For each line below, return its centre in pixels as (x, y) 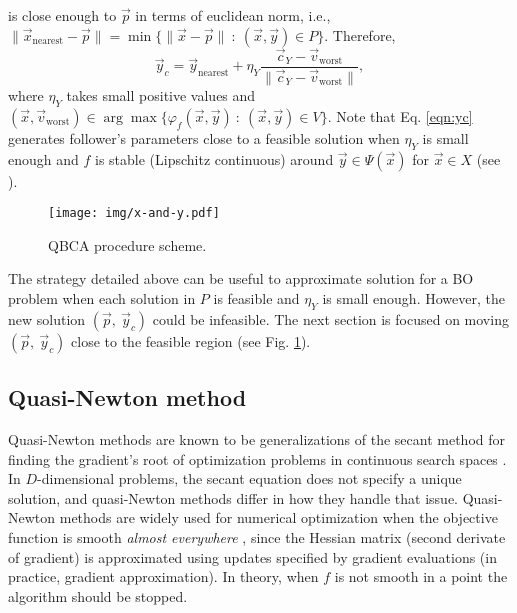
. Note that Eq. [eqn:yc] (400, 115)
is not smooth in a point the (421, 576)
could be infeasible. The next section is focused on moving (330, 318)
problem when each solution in (102, 297)
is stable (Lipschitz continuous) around (214, 158)
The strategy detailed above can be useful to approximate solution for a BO (241, 278)
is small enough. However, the (413, 297)
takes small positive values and (161, 94)
